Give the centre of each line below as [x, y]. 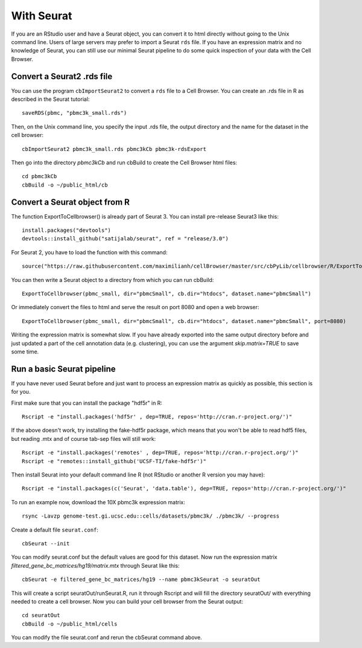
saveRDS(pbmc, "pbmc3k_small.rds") [75, 113]
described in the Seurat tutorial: [50, 99]
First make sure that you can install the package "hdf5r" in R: [87, 403]
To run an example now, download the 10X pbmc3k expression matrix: [98, 502]
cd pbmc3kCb [40, 176]
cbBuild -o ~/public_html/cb [65, 185]
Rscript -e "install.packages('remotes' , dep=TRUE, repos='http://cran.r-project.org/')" [160, 453]
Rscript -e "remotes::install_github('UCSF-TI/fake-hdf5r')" [114, 461]
